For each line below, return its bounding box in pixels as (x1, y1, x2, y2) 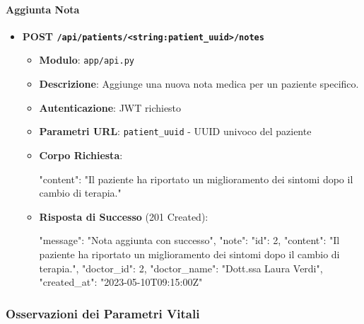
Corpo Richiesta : (39, 147, 123, 162)
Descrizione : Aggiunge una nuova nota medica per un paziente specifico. (39, 76, 359, 91)
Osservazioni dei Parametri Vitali (6, 304, 200, 322)
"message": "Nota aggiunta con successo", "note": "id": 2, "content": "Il (39, 233, 340, 248)
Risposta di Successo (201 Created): (39, 209, 209, 224)
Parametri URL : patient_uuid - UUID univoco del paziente (39, 124, 312, 139)
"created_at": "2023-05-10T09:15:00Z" (39, 274, 203, 289)
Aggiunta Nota (6, 1, 80, 16)
